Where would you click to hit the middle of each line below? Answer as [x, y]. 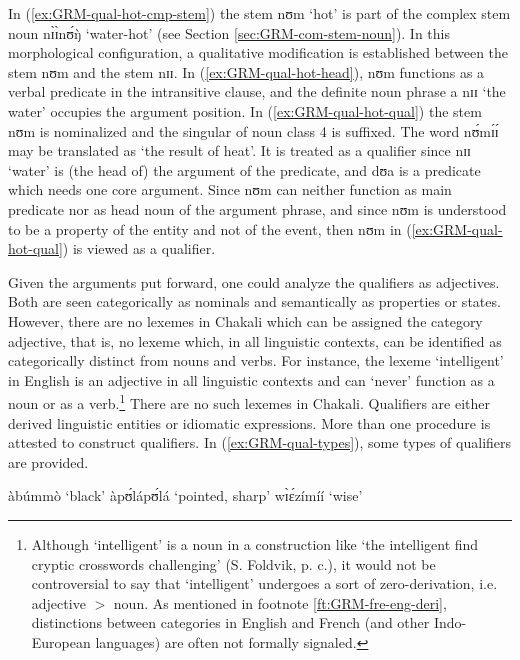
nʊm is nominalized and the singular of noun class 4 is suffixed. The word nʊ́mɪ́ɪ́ [253, 130]
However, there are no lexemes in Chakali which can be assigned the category [245, 320]
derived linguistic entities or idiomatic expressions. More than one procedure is [249, 422]
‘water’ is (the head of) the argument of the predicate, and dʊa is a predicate [244, 169]
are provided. [48, 461]
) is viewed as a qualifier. [139, 248]
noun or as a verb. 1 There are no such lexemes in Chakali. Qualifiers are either [249, 401]
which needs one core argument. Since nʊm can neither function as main [230, 189]
